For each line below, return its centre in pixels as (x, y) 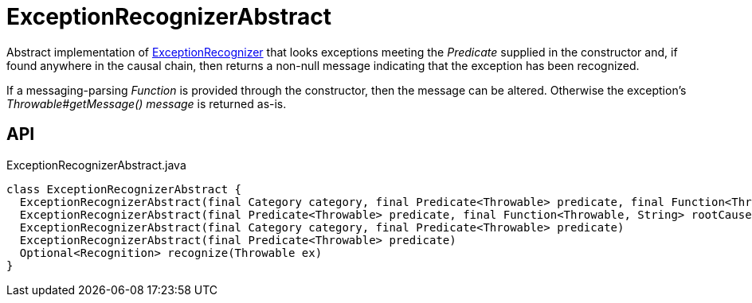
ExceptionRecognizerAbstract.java (96, 165)
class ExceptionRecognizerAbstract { (124, 189)
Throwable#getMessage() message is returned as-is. (147, 103)
